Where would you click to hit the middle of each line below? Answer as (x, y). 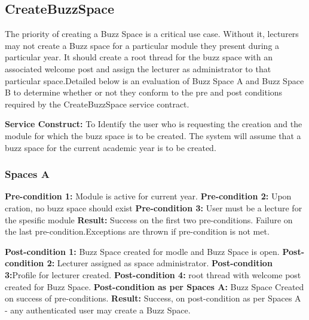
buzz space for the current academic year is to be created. (111, 147)
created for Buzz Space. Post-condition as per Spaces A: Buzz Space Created (154, 286)
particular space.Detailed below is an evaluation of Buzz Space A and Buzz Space (154, 80)
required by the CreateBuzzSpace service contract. (97, 104)
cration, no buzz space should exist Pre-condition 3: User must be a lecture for (154, 207)
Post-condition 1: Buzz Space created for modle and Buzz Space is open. (142, 251)
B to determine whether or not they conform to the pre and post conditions (144, 92)
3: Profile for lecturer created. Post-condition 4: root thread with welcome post (153, 274)
